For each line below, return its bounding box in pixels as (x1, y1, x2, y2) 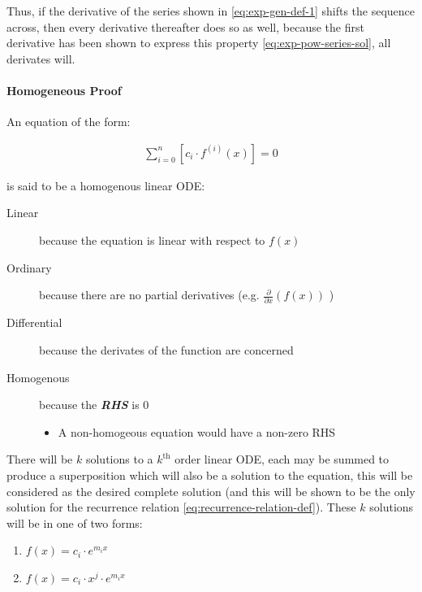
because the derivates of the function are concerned (39, 342, 294, 359)
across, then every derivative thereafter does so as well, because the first (6, 18, 364, 35)
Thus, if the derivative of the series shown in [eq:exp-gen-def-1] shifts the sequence (6, 2, 416, 19)
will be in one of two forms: (6, 514, 143, 531)
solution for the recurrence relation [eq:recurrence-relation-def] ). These (6, 498, 356, 516)
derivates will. (6, 50, 75, 67)
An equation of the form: (6, 113, 131, 130)
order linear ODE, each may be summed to (174, 451, 390, 468)
